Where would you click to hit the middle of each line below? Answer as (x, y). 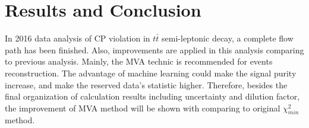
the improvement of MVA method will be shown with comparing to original (143, 108)
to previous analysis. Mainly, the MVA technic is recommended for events (139, 61)
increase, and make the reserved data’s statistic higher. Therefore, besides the (146, 84)
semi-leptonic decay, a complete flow (228, 38)
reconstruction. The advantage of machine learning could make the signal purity (151, 73)
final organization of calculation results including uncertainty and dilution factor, (152, 96)
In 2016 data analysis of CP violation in (78, 38)
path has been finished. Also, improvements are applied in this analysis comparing (154, 49)
